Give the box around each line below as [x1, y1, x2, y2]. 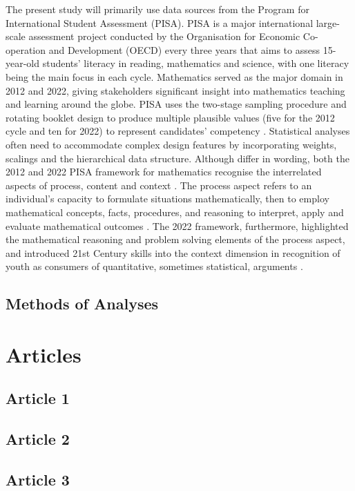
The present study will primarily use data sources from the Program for [6, 2, 309, 16]
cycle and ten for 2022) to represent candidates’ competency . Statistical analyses [6, 124, 350, 138]
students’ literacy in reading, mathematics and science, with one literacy [42, 56, 349, 70]
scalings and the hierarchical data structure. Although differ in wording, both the [6, 151, 349, 165]
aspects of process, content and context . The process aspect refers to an [6, 177, 312, 192]
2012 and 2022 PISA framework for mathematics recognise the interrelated [6, 164, 322, 179]
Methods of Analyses [6, 293, 159, 314]
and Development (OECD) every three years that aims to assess [48, 42, 320, 57]
